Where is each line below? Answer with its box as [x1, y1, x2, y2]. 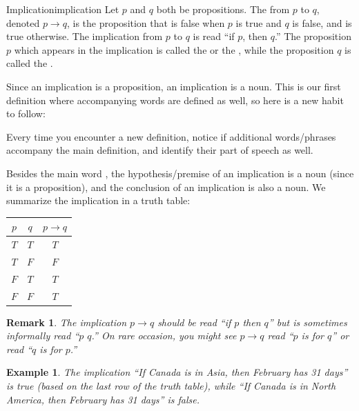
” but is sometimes [268, 314, 347, 329]
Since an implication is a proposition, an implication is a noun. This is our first [6, 79, 341, 93]
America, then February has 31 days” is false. [6, 392, 200, 406]
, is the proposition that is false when [66, 15, 225, 30]
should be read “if [157, 314, 231, 329]
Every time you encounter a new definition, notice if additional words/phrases [6, 129, 336, 143]
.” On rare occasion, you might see [91, 328, 237, 343]
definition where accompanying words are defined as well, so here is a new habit [6, 92, 344, 107]
